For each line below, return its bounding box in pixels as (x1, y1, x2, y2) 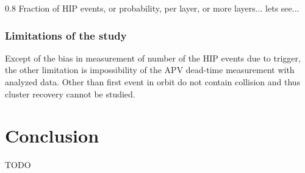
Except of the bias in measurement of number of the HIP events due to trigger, (5, 51, 301, 64)
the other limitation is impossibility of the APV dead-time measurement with (5, 63, 295, 76)
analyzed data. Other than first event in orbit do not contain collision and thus (5, 76, 301, 88)
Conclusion (5, 123, 99, 148)
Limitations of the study (5, 27, 127, 43)
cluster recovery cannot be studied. (5, 87, 135, 100)
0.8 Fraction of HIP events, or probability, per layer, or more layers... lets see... (5, 2, 300, 14)
